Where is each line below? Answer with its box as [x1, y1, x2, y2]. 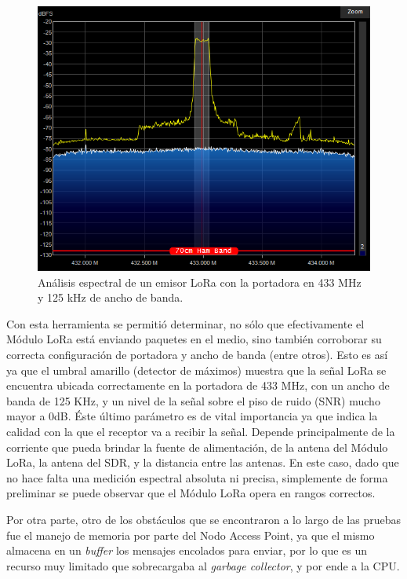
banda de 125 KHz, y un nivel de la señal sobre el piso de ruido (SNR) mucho [6, 392, 380, 409]
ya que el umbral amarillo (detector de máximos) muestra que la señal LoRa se [6, 361, 387, 378]
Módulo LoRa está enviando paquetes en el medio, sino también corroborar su [6, 331, 382, 347]
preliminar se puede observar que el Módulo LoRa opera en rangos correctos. [6, 485, 376, 501]
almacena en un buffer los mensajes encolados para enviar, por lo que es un [6, 542, 368, 559]
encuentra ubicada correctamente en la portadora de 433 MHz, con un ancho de [6, 377, 390, 394]
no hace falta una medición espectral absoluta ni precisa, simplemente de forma [6, 469, 388, 486]
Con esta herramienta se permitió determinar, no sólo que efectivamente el [6, 315, 365, 332]
